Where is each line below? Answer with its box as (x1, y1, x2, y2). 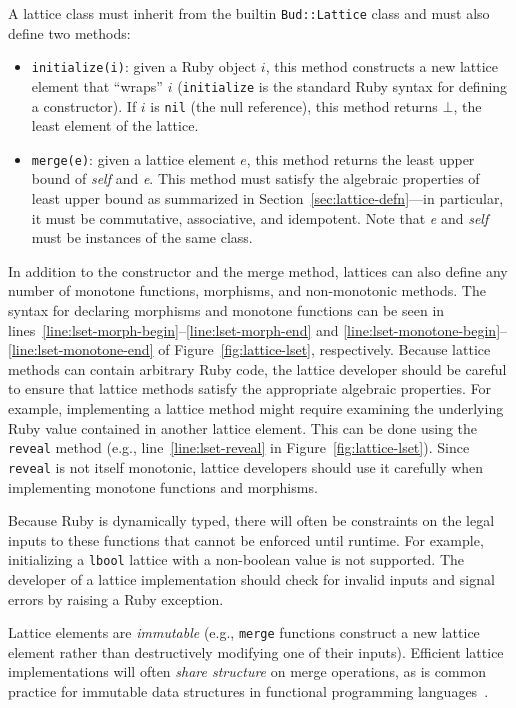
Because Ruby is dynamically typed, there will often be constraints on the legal (8, 510, 495, 531)
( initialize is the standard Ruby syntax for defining (177, 75, 508, 96)
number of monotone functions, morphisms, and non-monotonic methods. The (8, 280, 486, 301)
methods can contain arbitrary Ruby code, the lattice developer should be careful (8, 358, 507, 379)
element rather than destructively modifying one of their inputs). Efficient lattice (8, 641, 504, 662)
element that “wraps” (31, 75, 163, 96)
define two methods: (8, 22, 131, 43)
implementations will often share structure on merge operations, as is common (8, 661, 487, 682)
